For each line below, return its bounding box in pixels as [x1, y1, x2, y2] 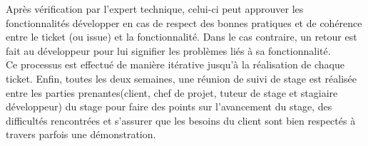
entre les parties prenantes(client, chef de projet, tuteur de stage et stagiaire [6, 85, 338, 100]
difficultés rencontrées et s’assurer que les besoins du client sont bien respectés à [6, 113, 356, 127]
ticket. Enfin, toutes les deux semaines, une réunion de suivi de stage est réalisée [6, 71, 357, 85]
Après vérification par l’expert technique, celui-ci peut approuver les [6, 1, 304, 16]
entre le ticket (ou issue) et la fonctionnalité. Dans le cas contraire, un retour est [6, 29, 357, 44]
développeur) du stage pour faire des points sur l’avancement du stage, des [6, 99, 332, 114]
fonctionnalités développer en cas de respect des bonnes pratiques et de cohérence [6, 15, 362, 30]
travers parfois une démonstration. [6, 127, 156, 142]
